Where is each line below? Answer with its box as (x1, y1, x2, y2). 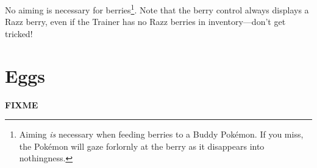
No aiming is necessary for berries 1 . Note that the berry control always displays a (5, 2, 309, 16)
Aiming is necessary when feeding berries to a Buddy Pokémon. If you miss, (19, 128, 304, 141)
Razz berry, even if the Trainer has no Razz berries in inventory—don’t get (5, 15, 286, 28)
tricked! (5, 27, 33, 40)
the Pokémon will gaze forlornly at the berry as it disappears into (19, 139, 265, 152)
